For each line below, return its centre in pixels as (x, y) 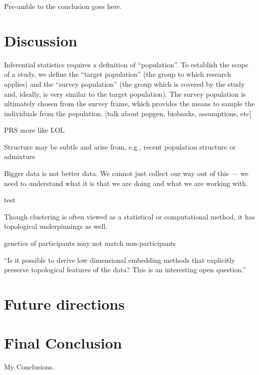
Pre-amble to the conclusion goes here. (63, 6)
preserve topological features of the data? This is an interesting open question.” (125, 270)
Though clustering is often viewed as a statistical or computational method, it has (129, 216)
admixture (20, 156)
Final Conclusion (63, 343)
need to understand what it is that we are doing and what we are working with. (126, 183)
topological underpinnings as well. (56, 226)
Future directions (64, 304)
